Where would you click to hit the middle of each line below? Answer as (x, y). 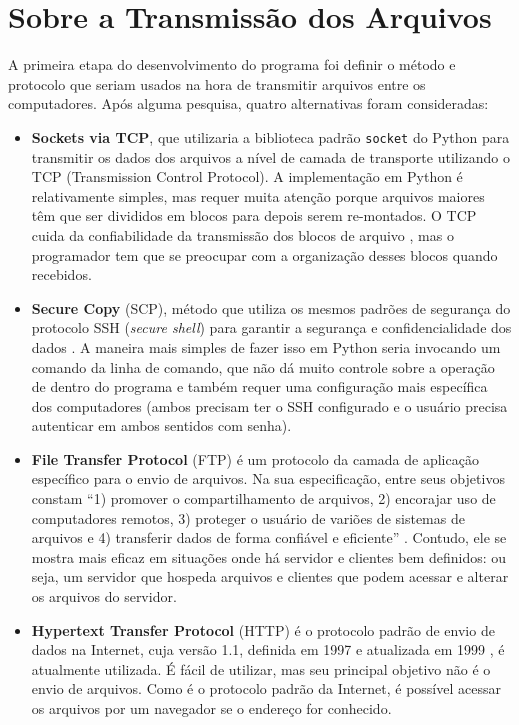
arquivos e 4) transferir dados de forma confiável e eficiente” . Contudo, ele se (269, 537)
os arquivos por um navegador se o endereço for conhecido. (211, 708)
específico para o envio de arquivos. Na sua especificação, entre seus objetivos (268, 478)
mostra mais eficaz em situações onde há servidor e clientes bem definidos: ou (269, 556)
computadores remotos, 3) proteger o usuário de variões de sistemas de (248, 517)
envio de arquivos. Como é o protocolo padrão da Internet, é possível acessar (266, 688)
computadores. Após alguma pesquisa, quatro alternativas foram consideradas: (248, 103)
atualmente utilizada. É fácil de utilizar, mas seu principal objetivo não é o (261, 668)
